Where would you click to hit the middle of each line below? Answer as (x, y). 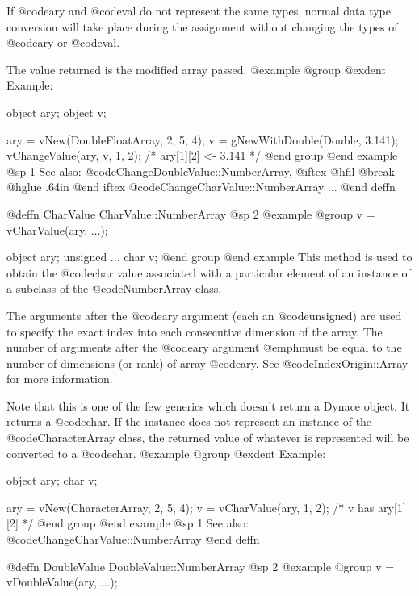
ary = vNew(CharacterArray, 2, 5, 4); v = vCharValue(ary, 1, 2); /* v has (191, 507)
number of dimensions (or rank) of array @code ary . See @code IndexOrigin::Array (207, 363)
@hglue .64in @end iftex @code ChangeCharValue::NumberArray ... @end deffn (201, 187)
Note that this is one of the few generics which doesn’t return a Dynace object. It (208, 405)
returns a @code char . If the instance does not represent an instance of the (189, 421)
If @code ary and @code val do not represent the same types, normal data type (199, 10)
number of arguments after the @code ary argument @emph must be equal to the (204, 347)
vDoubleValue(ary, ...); (62, 582)
